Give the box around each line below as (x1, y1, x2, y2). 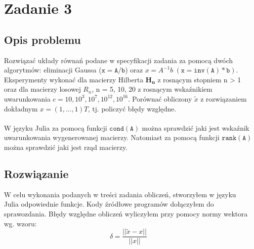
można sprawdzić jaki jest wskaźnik (142, 122, 250, 133)
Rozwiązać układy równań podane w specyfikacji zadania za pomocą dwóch (4, 55, 233, 65)
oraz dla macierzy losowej (4, 84, 81, 94)
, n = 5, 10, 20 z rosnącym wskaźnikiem (91, 84, 212, 94)
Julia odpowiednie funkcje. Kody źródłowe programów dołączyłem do (4, 199, 214, 209)
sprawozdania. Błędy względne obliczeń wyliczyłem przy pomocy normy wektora (4, 208, 248, 218)
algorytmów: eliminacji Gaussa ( (4, 65, 102, 75)
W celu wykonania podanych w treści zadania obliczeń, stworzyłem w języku (4, 189, 236, 199)
